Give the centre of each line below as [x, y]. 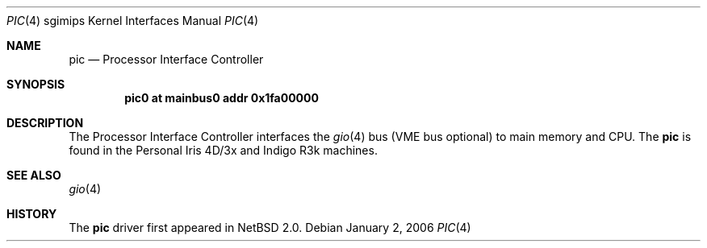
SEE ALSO [34, 175]
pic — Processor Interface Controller [166, 59]
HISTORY [32, 214]
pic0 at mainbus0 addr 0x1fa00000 [222, 98]
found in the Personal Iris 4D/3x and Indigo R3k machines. [223, 150]
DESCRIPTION [45, 123]
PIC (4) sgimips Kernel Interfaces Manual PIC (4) [133, 21]
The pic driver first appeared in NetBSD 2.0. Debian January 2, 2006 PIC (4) [270, 227]
